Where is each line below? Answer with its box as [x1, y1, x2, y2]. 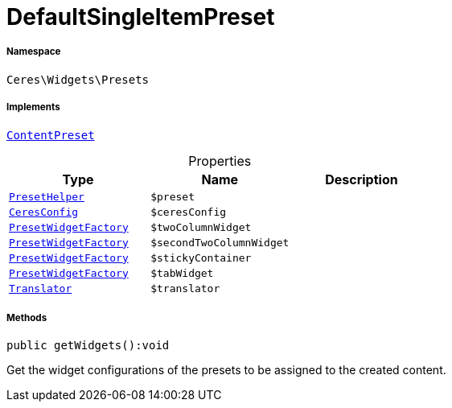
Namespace [6, 46, 61, 58]
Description [325, 171, 398, 188]
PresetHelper [9, 190, 84, 203]
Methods [6, 311, 47, 324]
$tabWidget [150, 266, 214, 279]
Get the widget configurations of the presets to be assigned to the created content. [6, 363, 446, 377]
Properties [188, 152, 252, 169]
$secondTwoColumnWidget [150, 236, 290, 249]
